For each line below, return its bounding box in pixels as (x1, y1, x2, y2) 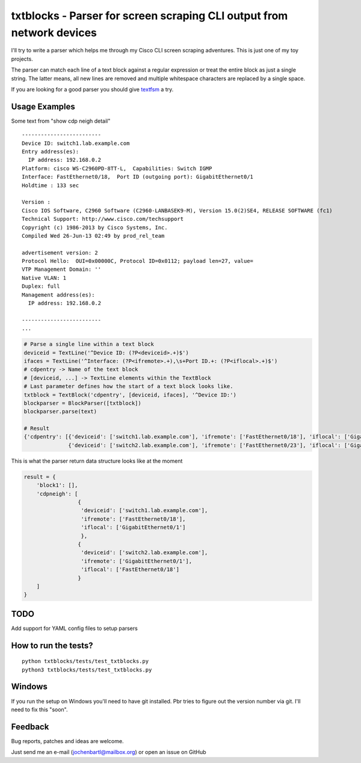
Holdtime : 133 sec (22, 182, 79, 189)
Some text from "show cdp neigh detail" (11, 117, 111, 125)
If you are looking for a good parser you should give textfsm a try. (11, 85, 174, 93)
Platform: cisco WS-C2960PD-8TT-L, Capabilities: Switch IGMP (22, 165, 212, 171)
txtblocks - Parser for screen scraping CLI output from (11, 9, 288, 22)
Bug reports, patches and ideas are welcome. (11, 737, 124, 744)
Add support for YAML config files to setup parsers (11, 625, 138, 632)
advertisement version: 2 (22, 249, 99, 256)
